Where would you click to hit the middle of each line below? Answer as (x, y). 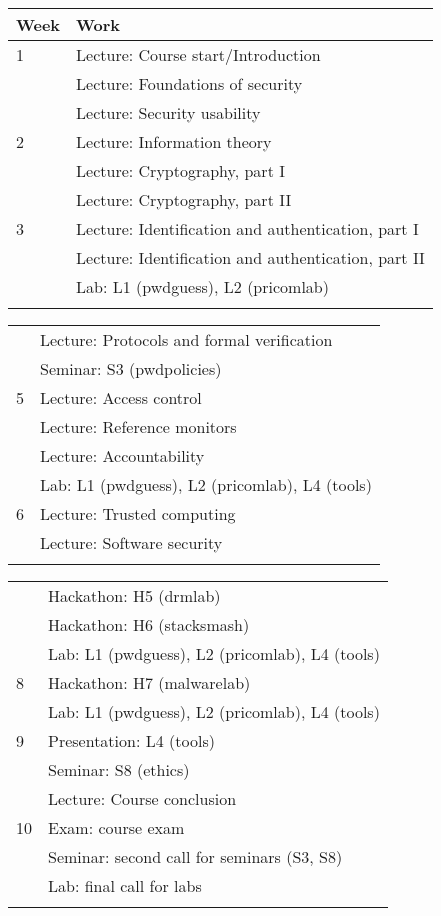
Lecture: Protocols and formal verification (186, 339)
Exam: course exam (116, 827)
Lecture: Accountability (122, 455)
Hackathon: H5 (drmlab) (134, 595)
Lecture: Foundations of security (189, 83)
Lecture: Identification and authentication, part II (250, 257)
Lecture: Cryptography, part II (184, 199)
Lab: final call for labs (125, 885)
